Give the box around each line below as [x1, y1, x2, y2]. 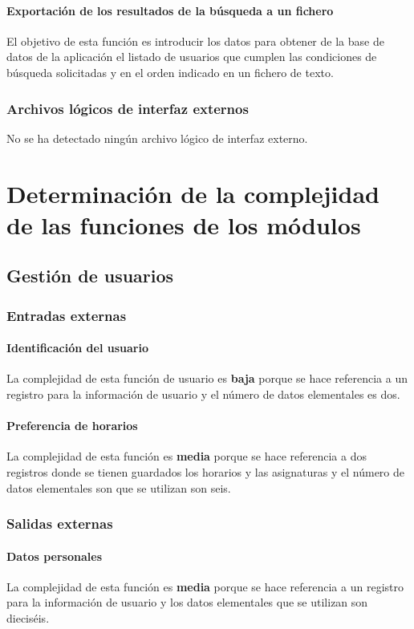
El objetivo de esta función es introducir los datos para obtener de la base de [6, 32, 384, 49]
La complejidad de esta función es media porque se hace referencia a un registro [6, 578, 404, 595]
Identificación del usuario [6, 339, 148, 356]
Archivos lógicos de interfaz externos [6, 98, 249, 118]
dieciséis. [6, 609, 50, 626]
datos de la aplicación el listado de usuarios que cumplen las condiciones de [6, 48, 377, 65]
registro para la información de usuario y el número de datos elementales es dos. [6, 385, 400, 402]
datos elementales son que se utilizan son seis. [6, 479, 231, 496]
